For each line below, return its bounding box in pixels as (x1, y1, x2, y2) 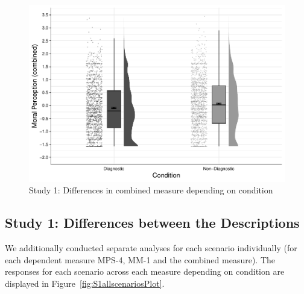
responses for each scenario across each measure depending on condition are (5, 265, 285, 278)
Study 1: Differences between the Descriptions (5, 213, 300, 232)
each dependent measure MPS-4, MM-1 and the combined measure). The (5, 253, 276, 266)
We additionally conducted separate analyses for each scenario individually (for (5, 241, 297, 254)
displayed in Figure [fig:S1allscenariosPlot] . (5, 277, 165, 289)
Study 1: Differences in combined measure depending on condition (29, 184, 273, 196)
